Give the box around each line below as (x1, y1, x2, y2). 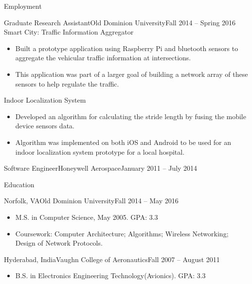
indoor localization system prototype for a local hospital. (15, 146, 185, 157)
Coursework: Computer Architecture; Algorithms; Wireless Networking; (15, 228, 229, 238)
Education (4, 179, 35, 189)
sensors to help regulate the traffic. (15, 78, 119, 89)
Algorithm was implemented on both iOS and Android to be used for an (15, 137, 232, 147)
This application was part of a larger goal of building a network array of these (15, 69, 248, 79)
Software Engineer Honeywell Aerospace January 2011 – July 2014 (4, 163, 198, 173)
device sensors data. (15, 121, 74, 131)
